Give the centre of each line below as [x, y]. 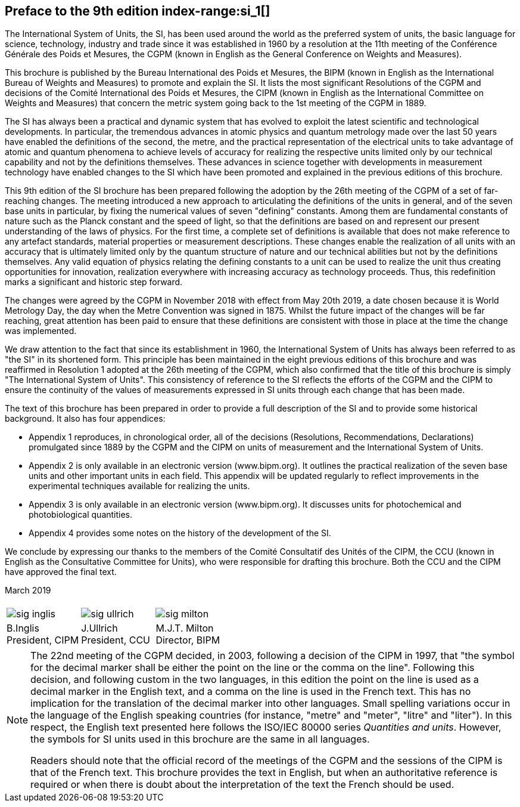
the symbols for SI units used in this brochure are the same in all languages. [200, 739]
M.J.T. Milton [185, 628]
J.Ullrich [99, 628]
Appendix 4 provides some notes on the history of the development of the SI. [180, 533]
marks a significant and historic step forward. [94, 282]
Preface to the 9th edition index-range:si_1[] [138, 11]
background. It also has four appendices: [85, 419]
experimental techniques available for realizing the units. [139, 486]
